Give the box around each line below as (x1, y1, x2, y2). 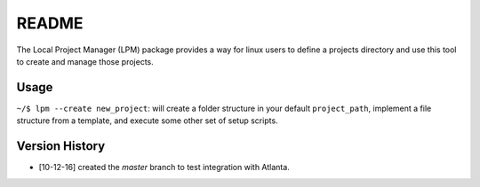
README (16, 13, 84, 33)
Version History (16, 138, 106, 154)
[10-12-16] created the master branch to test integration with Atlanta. (38, 162, 291, 173)
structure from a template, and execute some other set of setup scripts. (16, 115, 279, 126)
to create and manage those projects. (16, 56, 155, 66)
